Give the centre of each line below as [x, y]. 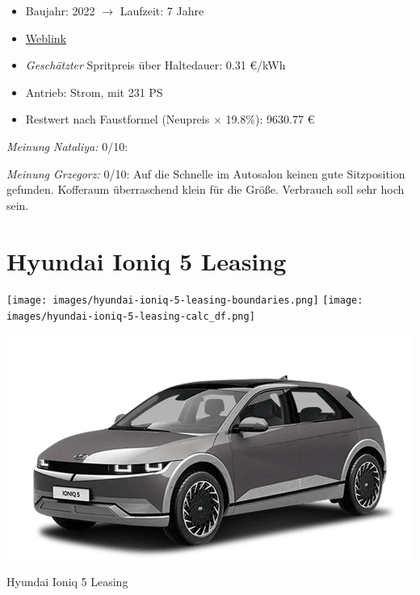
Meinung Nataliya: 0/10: [67, 146]
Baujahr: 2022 [60, 10]
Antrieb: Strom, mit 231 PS [94, 92]
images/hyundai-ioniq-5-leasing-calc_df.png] [131, 317]
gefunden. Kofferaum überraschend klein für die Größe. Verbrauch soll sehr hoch [206, 189]
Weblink [46, 38]
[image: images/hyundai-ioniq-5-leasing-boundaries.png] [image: [185, 301]
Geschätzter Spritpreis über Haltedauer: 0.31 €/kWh [155, 65]
